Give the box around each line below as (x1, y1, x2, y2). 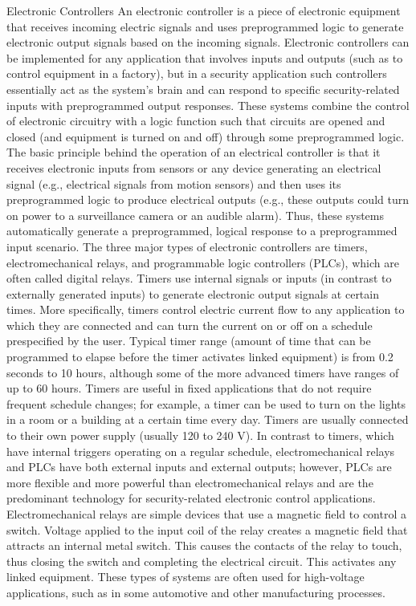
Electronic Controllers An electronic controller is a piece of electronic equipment (6, 2, 401, 18)
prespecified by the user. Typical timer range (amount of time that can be (6, 332, 371, 349)
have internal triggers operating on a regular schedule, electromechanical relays (6, 442, 395, 459)
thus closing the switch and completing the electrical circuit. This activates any (6, 552, 397, 569)
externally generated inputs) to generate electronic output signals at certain (6, 285, 379, 302)
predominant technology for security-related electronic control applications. (6, 490, 376, 506)
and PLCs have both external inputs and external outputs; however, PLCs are (6, 458, 392, 475)
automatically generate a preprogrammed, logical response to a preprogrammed (6, 222, 398, 239)
